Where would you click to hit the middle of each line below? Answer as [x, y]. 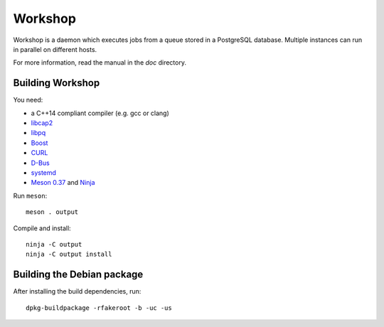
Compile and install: [42, 228]
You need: [28, 100]
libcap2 [42, 123]
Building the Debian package [78, 275]
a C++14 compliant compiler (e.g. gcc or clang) [100, 113]
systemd [44, 172]
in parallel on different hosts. [55, 49]
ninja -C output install [69, 254]
